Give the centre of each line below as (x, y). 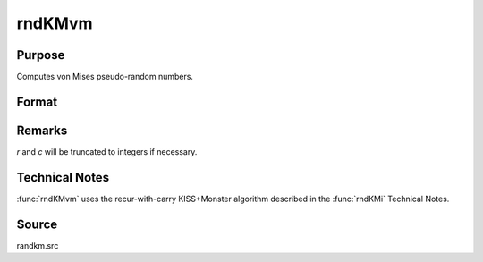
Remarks (42, 130)
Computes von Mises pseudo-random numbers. (105, 77)
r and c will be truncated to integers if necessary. (107, 151)
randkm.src (38, 245)
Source (37, 224)
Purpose (41, 55)
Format (37, 101)
